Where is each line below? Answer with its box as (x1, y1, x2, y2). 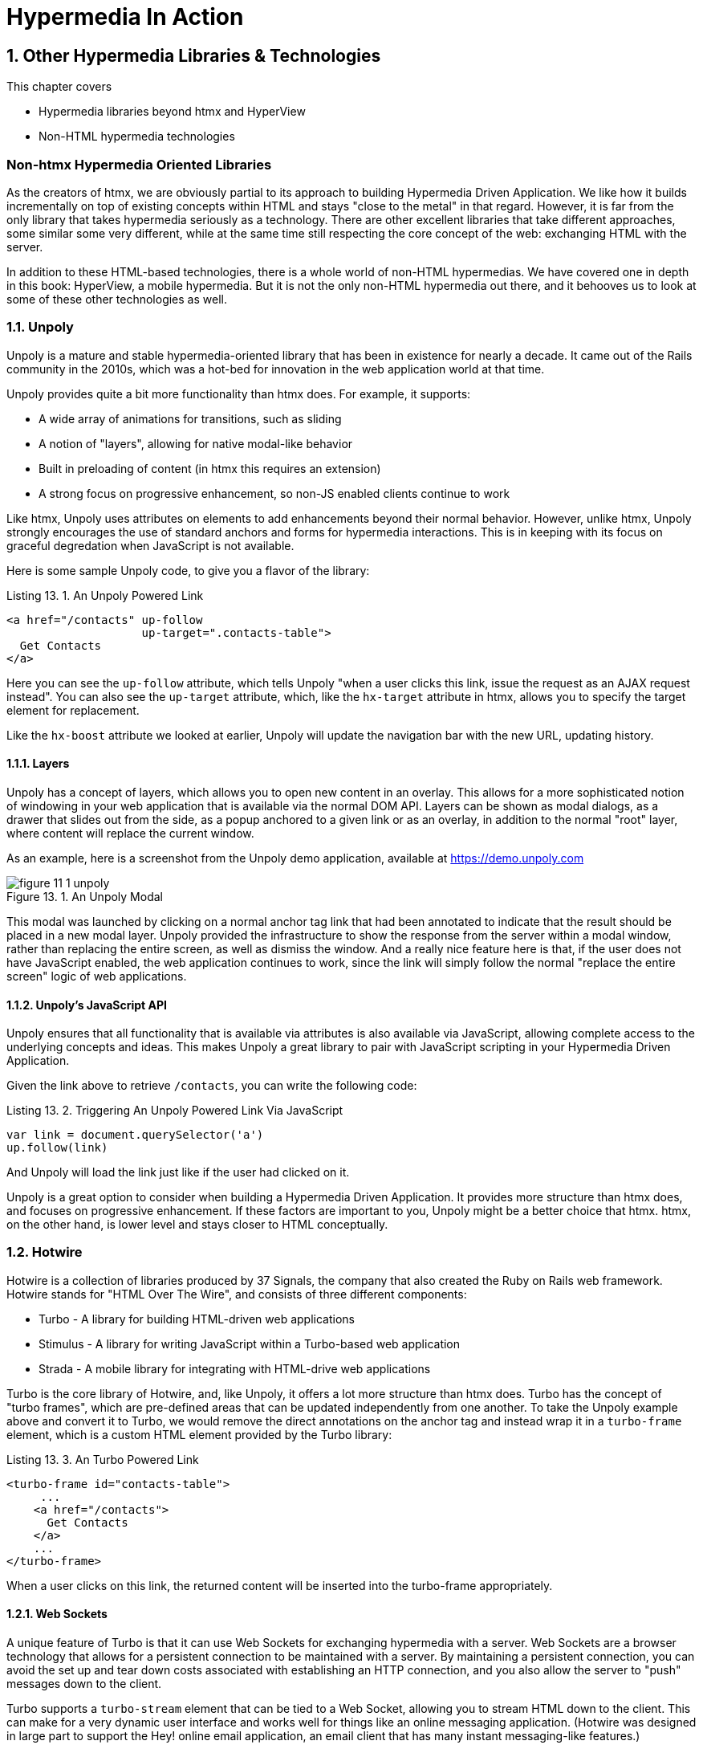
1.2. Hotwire (6, 1244, 83, 1261)
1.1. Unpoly (6, 319, 74, 336)
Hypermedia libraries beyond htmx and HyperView (39, 104, 306, 119)
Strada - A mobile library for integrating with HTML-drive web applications (39, 1361, 431, 1376)
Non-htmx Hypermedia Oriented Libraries (6, 156, 272, 173)
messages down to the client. (6, 1677, 162, 1691)
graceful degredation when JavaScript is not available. (6, 538, 295, 552)
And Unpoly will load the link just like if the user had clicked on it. (6, 1165, 350, 1180)
